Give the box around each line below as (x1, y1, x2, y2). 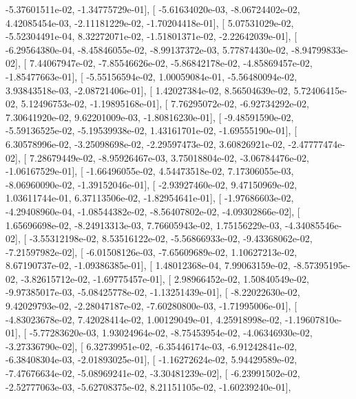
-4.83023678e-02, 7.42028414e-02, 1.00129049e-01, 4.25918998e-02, (6, 312, 282, 326)
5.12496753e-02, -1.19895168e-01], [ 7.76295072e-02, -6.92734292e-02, (21, 96, 309, 111)
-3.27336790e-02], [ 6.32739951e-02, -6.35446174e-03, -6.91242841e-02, (6, 338, 297, 353)
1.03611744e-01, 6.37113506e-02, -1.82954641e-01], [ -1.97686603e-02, (6, 191, 294, 205)
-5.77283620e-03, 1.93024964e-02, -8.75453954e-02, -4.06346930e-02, (29, 325, 313, 340)
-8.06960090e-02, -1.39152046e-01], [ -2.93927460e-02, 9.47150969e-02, (6, 177, 297, 191)
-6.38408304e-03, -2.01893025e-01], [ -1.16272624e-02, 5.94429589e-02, (6, 352, 297, 367)
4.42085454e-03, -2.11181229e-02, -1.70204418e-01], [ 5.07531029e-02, (6, 15, 294, 30)
